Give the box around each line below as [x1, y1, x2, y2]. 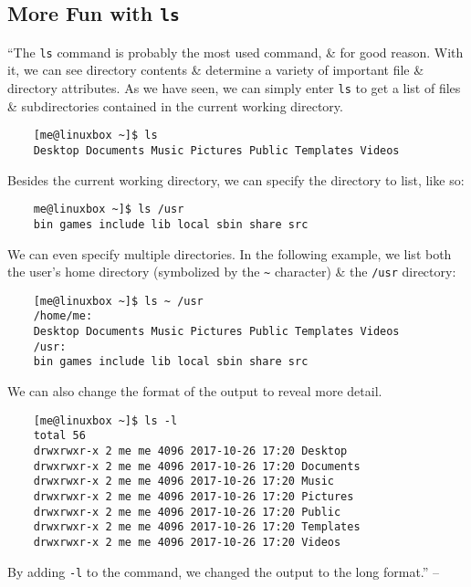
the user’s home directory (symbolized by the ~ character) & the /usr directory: [7, 262, 456, 281]
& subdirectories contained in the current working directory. [7, 96, 343, 115]
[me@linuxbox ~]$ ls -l [33, 414, 178, 427]
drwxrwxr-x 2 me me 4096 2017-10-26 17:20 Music [33, 475, 334, 488]
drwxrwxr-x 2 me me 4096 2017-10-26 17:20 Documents [33, 459, 361, 473]
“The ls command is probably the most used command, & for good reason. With [7, 42, 464, 61]
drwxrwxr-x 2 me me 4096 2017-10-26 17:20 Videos [33, 535, 341, 549]
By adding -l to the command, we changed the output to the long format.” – [7, 561, 440, 581]
